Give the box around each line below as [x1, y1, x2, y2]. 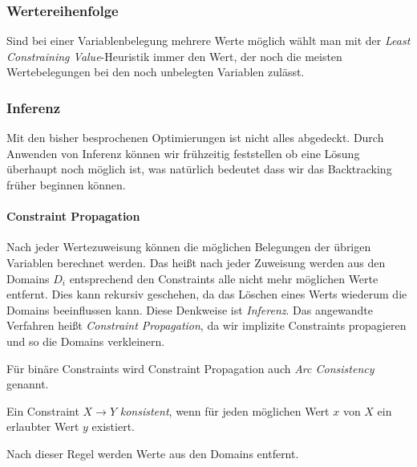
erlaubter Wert [6, 418, 79, 435]
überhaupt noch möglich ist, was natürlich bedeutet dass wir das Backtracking [6, 160, 392, 177]
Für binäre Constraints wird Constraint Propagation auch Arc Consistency [6, 359, 374, 376]
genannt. [6, 376, 49, 392]
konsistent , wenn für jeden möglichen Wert [119, 402, 330, 419]
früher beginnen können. [6, 177, 126, 193]
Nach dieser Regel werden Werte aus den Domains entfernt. [6, 445, 299, 461]
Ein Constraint [6, 402, 79, 419]
